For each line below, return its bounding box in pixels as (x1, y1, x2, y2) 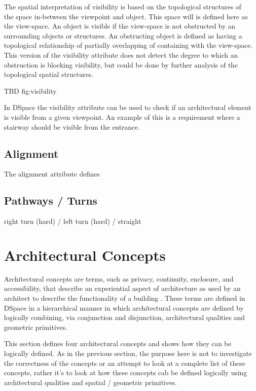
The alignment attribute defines (4, 169, 100, 179)
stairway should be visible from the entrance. (4, 121, 140, 132)
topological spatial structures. (4, 69, 94, 79)
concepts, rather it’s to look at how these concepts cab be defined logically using (4, 367, 247, 378)
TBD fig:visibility (4, 85, 57, 96)
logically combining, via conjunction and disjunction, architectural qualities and (4, 312, 245, 322)
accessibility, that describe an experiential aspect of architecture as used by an (4, 283, 241, 293)
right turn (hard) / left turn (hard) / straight (4, 216, 142, 226)
